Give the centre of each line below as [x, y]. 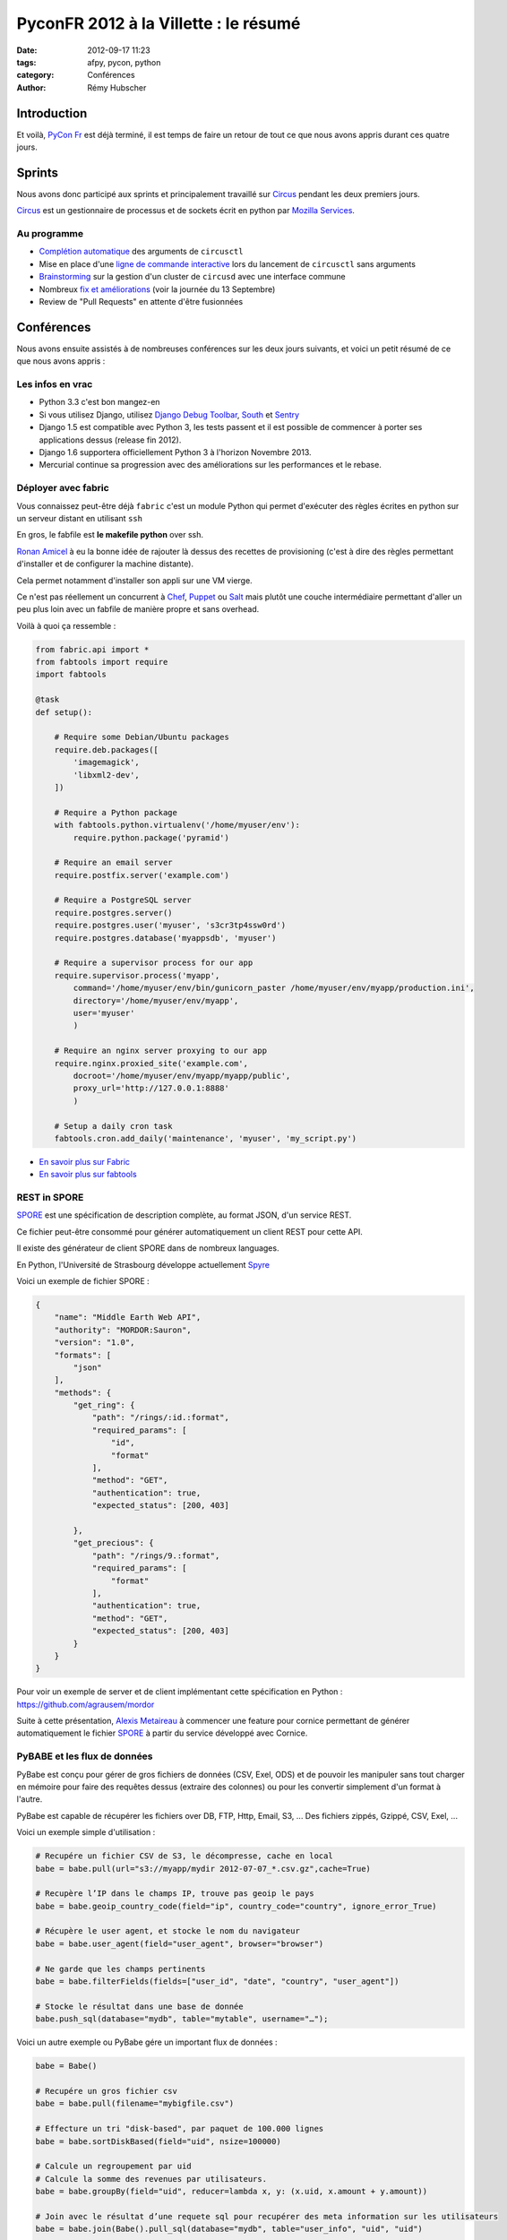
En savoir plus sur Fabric [84, 1161]
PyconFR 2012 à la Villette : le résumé [159, 23]
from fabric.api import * [92, 649]
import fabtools [71, 675]
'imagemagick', [107, 762]
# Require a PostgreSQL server [123, 900]
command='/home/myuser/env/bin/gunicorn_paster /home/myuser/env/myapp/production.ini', [274, 988]
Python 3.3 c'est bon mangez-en [99, 402]
